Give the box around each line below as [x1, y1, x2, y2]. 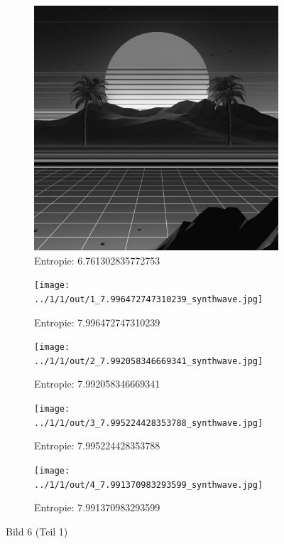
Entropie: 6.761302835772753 [34, 252, 160, 267]
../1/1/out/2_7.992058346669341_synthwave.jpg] [34, 356, 263, 366]
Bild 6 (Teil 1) [6, 523, 68, 538]
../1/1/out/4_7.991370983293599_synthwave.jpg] [34, 479, 263, 490]
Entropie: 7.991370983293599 [34, 500, 160, 515]
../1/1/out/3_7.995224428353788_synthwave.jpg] [34, 417, 263, 428]
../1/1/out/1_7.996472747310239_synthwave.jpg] [34, 294, 263, 304]
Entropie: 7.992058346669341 [34, 376, 160, 391]
